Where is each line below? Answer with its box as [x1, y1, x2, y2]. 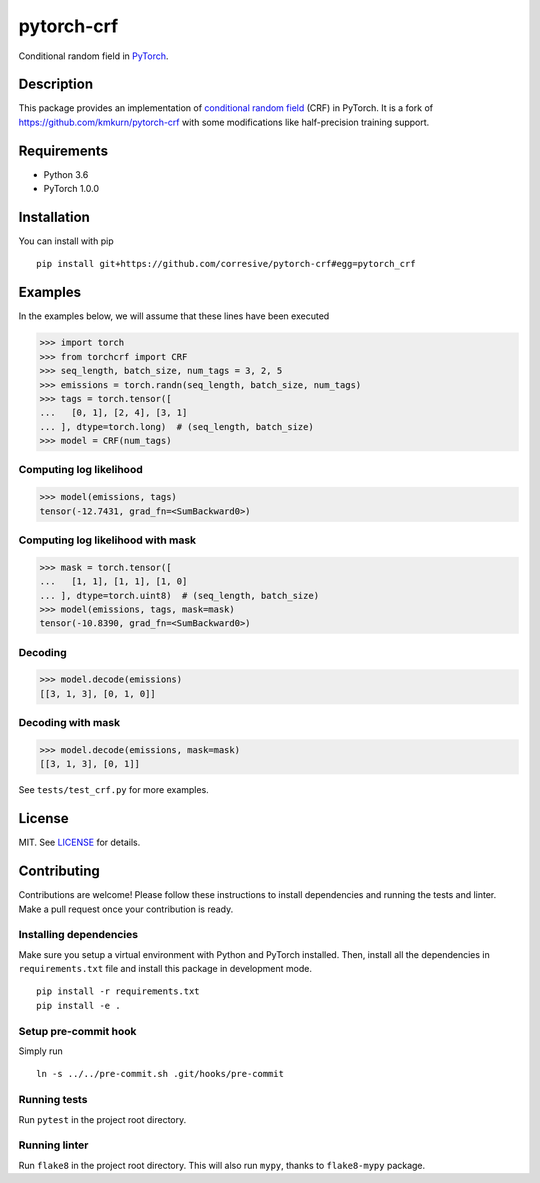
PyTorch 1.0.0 [43, 183, 100, 195]
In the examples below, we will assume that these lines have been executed [18, 310, 330, 322]
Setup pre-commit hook [18, 1024, 137, 1038]
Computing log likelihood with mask [18, 533, 197, 547]
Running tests [18, 1093, 88, 1107]
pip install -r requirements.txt [36, 986, 200, 997]
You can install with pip [18, 235, 114, 247]
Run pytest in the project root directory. [18, 1113, 187, 1125]
